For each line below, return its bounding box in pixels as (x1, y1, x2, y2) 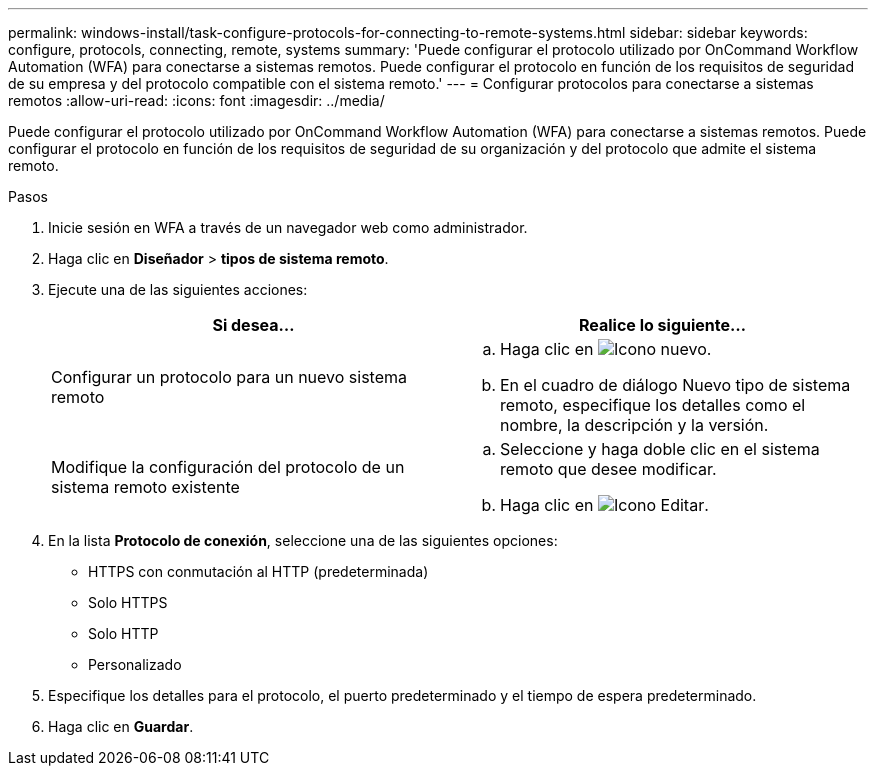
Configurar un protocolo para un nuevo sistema (51, 367, 408, 387)
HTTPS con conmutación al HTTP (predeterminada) (88, 563, 429, 580)
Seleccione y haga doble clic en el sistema (500, 439, 820, 459)
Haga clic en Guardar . (48, 718, 194, 735)
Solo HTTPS (88, 594, 168, 611)
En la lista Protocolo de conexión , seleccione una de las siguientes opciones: (48, 532, 558, 549)
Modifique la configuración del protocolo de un (51, 457, 405, 477)
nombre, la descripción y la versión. (500, 415, 769, 435)
